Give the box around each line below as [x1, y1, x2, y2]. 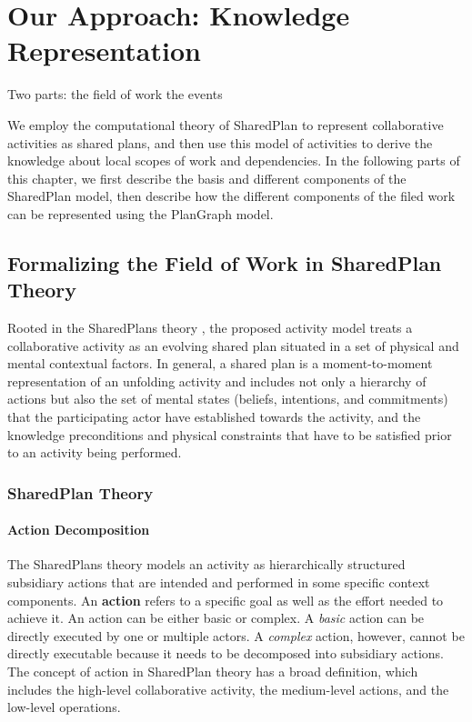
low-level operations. [7, 697, 121, 717]
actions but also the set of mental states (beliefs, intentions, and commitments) [7, 389, 448, 408]
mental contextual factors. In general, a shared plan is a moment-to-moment [7, 354, 433, 373]
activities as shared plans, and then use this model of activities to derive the [7, 133, 433, 152]
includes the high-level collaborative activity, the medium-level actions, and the [7, 679, 449, 698]
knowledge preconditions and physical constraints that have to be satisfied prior [7, 425, 452, 444]
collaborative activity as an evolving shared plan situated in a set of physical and [7, 336, 459, 355]
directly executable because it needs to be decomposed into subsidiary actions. [7, 644, 445, 663]
